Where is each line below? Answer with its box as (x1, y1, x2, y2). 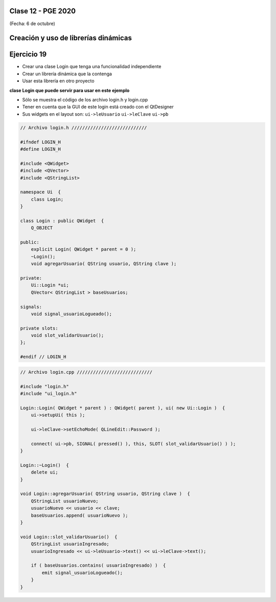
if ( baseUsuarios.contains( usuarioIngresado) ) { (31, 563, 166, 568)
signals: (20, 304, 42, 310)
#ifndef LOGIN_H (20, 139, 61, 145)
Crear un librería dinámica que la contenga (22, 71, 112, 77)
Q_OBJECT (31, 225, 53, 231)
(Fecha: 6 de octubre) (9, 20, 56, 27)
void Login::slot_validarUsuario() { (20, 534, 118, 540)
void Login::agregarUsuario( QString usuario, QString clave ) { (20, 491, 190, 497)
